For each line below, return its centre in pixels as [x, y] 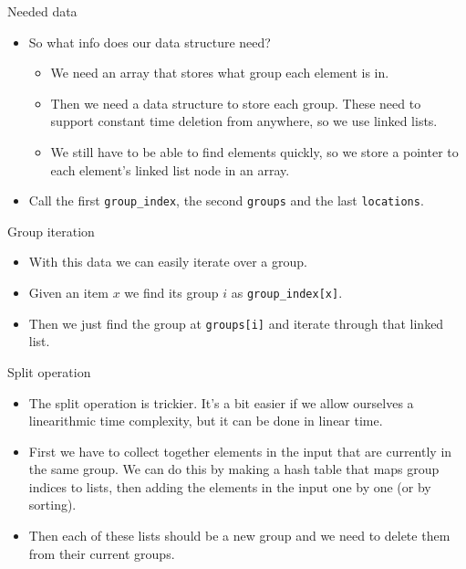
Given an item [69, 292]
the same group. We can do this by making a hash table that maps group [234, 469]
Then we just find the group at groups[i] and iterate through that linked [236, 323]
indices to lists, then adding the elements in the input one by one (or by [230, 486]
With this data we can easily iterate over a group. [168, 262]
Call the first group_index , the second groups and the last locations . [226, 200]
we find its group [171, 292]
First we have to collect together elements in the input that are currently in [240, 451]
